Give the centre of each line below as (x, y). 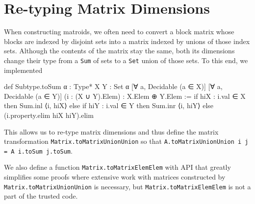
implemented (23, 70)
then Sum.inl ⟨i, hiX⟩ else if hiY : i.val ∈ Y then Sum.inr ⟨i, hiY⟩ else (109, 105)
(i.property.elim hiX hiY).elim (49, 115)
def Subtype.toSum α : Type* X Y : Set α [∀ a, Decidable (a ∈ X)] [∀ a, (113, 86)
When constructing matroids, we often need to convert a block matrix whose (119, 32)
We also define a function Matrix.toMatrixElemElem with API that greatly (117, 167)
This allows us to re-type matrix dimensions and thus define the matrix (111, 131)
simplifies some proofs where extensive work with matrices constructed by (115, 177)
